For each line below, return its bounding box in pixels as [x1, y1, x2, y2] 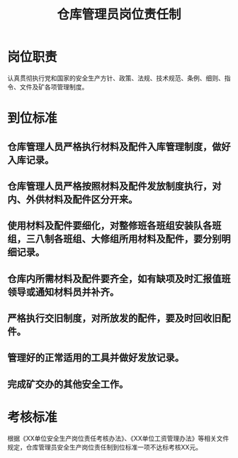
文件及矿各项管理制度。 [19, 82, 89, 91]
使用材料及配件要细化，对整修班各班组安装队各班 [7, 220, 222, 232]
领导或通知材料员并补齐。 [7, 286, 119, 298]
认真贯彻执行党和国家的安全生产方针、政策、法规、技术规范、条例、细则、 [7, 74, 225, 82]
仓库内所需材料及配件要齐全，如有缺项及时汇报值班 [7, 272, 231, 284]
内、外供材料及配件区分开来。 [7, 193, 138, 206]
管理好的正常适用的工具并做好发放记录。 [7, 352, 184, 364]
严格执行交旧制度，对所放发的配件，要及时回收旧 [7, 313, 222, 325]
